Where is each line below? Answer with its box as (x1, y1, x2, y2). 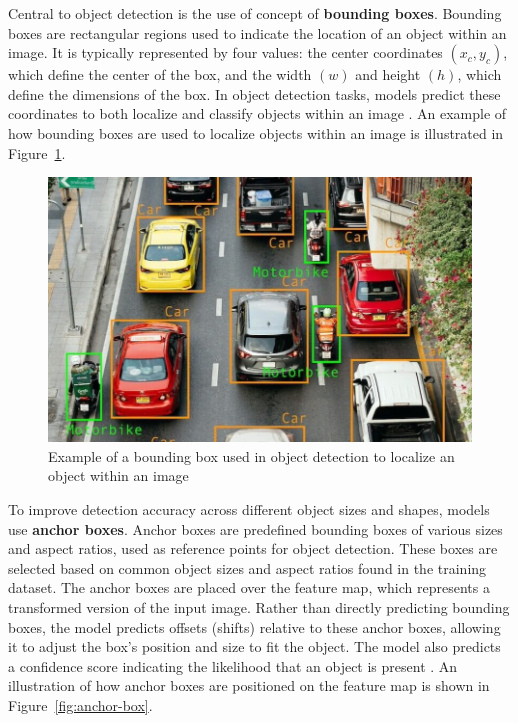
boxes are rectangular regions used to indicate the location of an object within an (8, 22, 507, 43)
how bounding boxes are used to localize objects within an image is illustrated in (8, 122, 504, 143)
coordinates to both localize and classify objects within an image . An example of (8, 103, 507, 124)
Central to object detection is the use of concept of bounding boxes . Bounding (8, 3, 502, 23)
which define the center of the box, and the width (8, 64, 312, 85)
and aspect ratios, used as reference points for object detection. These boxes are (8, 538, 498, 559)
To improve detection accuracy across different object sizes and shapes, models (8, 499, 490, 520)
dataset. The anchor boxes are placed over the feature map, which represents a (8, 577, 490, 598)
